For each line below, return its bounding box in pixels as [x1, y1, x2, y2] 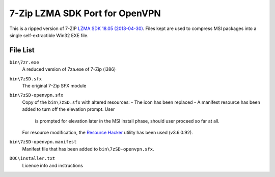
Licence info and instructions [22, 162, 84, 168]
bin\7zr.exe [9, 59, 39, 65]
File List [9, 46, 35, 54]
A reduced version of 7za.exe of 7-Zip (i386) [22, 66, 116, 72]
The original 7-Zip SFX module [22, 83, 87, 89]
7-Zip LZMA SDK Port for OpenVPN [9, 8, 161, 19]
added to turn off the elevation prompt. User [22, 106, 115, 112]
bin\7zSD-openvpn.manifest [9, 139, 77, 145]
